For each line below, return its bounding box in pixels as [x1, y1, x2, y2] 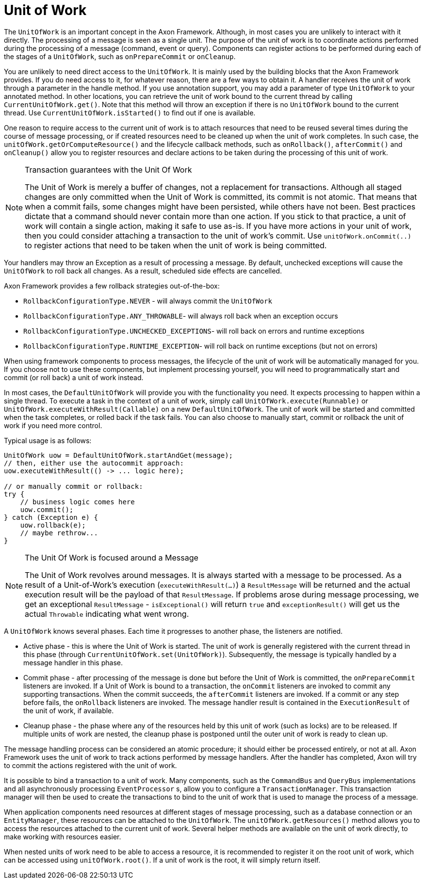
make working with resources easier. [4, 832, 121, 841]
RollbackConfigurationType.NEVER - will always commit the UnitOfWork [23, 296, 272, 305]
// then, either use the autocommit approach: [4, 459, 184, 467]
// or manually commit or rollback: [4, 482, 143, 490]
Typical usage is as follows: [4, 436, 92, 445]
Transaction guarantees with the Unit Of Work [25, 164, 192, 175]
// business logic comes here [20, 498, 135, 506]
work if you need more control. [4, 421, 102, 430]
